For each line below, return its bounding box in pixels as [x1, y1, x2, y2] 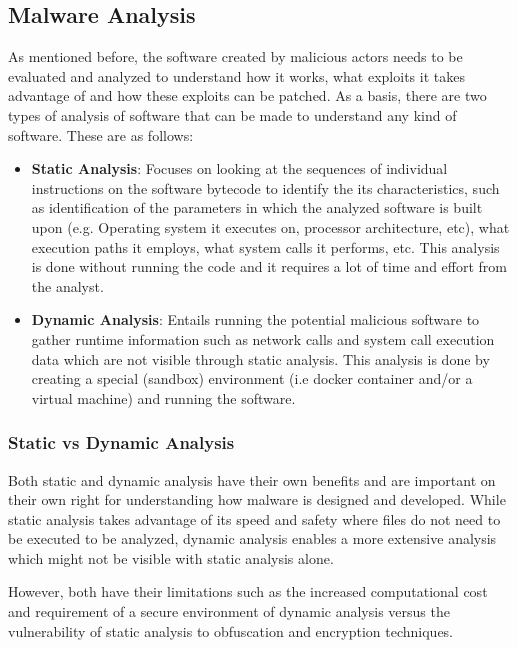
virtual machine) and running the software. [31, 387, 296, 408]
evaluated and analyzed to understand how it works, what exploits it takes [8, 65, 465, 86]
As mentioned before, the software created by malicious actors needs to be [8, 46, 463, 67]
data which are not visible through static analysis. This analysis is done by [31, 348, 490, 369]
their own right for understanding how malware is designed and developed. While [8, 489, 506, 510]
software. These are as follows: [8, 124, 194, 145]
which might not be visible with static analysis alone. [8, 547, 334, 568]
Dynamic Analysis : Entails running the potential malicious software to [31, 309, 480, 330]
